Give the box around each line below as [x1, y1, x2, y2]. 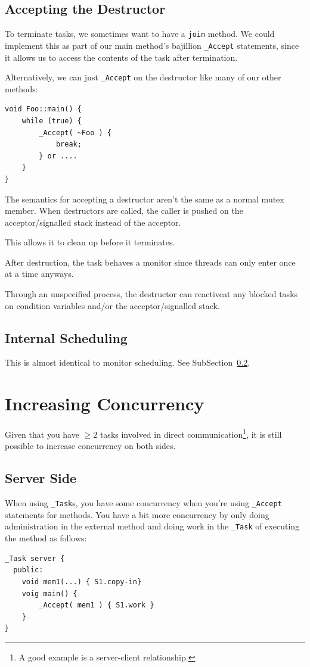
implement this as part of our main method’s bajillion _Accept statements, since [5, 39, 299, 51]
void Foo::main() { [5, 105, 82, 114]
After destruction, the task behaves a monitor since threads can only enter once [5, 255, 296, 268]
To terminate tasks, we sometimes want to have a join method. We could [5, 27, 275, 40]
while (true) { [21, 116, 82, 125]
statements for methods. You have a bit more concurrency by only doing [5, 508, 269, 520]
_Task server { [5, 554, 65, 563]
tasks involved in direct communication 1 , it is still [100, 426, 282, 440]
